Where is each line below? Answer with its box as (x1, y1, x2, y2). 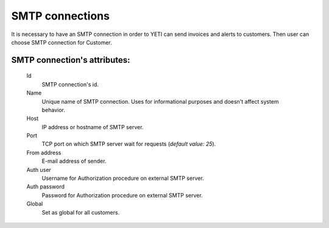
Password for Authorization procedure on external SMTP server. (41, 191, 203, 199)
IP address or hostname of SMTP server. (41, 123, 144, 130)
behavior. (41, 106, 65, 113)
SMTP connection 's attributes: (11, 55, 130, 65)
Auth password (26, 183, 65, 190)
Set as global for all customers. (41, 208, 120, 216)
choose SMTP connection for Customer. (11, 38, 112, 46)
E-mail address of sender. (41, 157, 107, 165)
